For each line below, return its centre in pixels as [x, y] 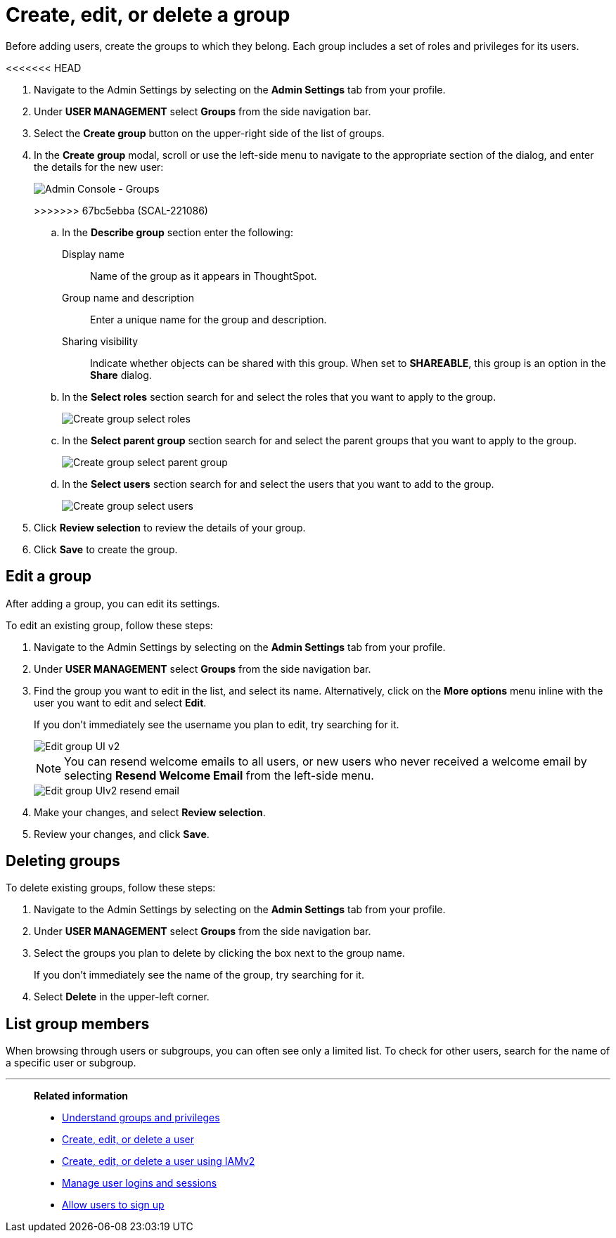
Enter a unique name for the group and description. [208, 319]
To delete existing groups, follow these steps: [111, 888]
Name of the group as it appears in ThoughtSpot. [204, 276]
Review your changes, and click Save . [122, 834]
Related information [81, 1096]
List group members [78, 1024]
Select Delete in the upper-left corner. [122, 997]
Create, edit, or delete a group [148, 15]
